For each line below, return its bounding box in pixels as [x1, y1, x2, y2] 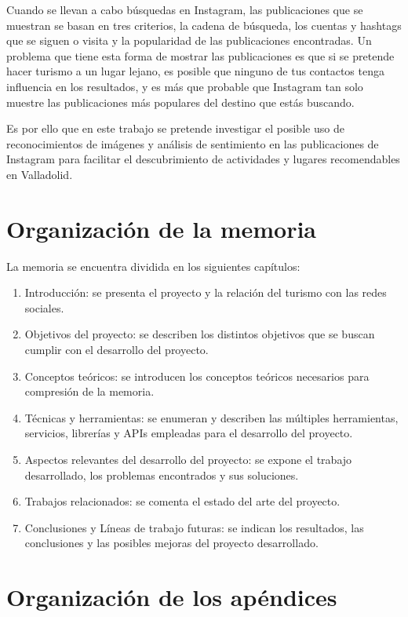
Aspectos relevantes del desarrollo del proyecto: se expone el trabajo [24, 451, 352, 467]
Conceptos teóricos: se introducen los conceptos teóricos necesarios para [24, 367, 370, 384]
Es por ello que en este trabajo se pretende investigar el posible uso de [6, 120, 344, 137]
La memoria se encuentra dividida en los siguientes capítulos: [6, 257, 301, 274]
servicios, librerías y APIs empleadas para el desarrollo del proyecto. [24, 425, 353, 441]
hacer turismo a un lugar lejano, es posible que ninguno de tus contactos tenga [6, 63, 384, 79]
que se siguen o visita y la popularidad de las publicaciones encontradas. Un [6, 32, 372, 49]
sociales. [24, 299, 64, 316]
